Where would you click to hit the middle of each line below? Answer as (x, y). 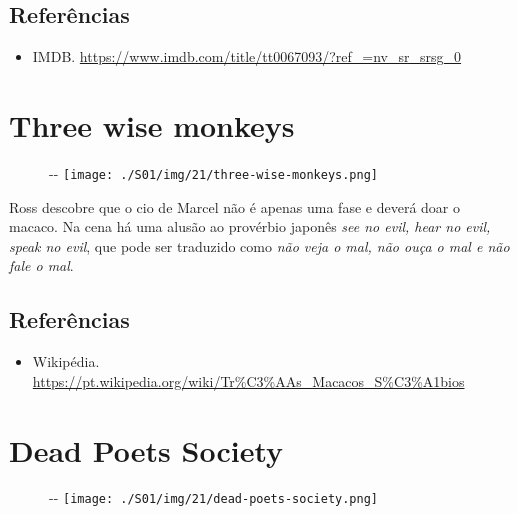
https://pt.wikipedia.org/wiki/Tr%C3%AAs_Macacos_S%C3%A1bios (248, 380)
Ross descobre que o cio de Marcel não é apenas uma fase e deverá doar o (234, 206)
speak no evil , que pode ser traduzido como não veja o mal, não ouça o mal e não (259, 245)
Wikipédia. (66, 361)
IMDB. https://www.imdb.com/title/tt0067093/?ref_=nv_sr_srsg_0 (247, 56)
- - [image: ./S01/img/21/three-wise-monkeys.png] (214, 172)
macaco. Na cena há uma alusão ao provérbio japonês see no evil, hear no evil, (250, 226)
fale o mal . (41, 265)
